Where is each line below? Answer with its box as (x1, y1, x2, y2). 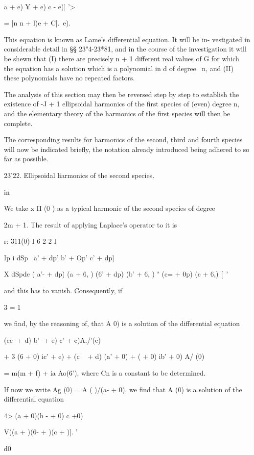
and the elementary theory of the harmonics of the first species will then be (4, 108, 231, 118)
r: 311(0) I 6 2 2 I (4, 236, 57, 246)
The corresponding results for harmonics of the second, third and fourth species (4, 134, 243, 145)
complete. (4, 118, 33, 128)
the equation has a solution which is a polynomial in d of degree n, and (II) (4, 63, 234, 73)
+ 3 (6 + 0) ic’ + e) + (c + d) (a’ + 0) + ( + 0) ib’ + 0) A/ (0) (4, 351, 205, 361)
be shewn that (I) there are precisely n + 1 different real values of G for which (4, 53, 239, 63)
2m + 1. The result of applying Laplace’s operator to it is (4, 219, 177, 229)
